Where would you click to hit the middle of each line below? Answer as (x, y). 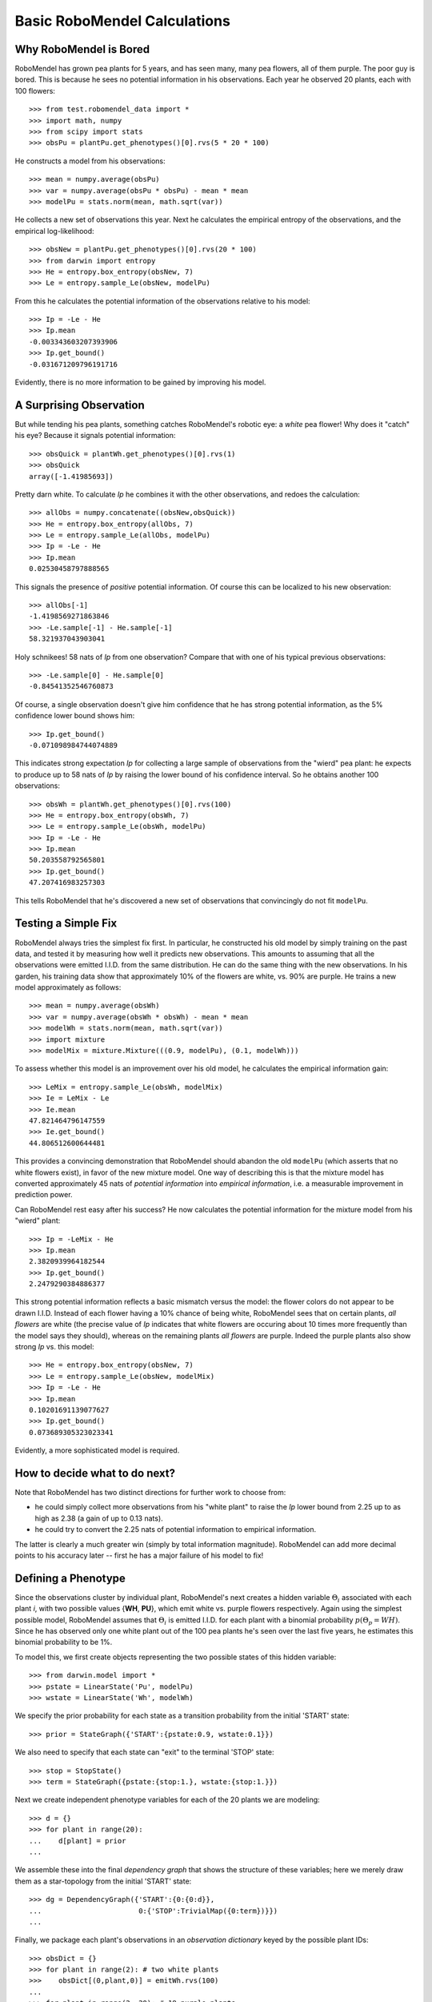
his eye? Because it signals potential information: (95, 436)
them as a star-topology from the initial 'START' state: (103, 1881)
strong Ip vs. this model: (55, 1347)
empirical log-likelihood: (55, 231)
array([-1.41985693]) (71, 476)
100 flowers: (35, 90)
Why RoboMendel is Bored (82, 49)
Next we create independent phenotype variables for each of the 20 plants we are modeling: (167, 1800)
